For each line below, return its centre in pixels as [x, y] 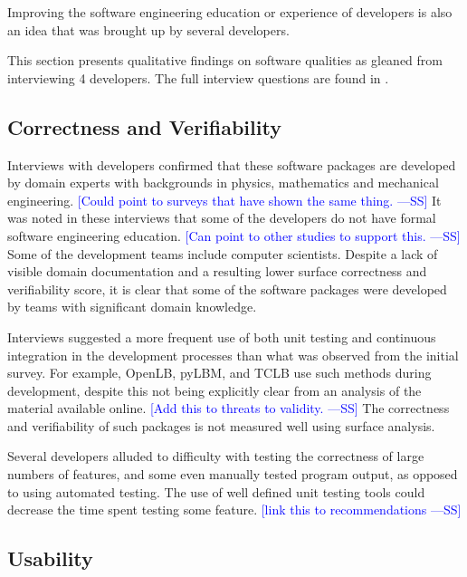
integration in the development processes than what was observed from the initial [233, 355]
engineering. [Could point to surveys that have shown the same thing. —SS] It [224, 200]
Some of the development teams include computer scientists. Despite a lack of [223, 253]
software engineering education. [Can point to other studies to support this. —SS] [234, 235]
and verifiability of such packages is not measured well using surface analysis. [221, 425]
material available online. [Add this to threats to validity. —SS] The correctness [229, 408]
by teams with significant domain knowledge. [132, 307]
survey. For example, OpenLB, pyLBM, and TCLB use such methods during [219, 373]
